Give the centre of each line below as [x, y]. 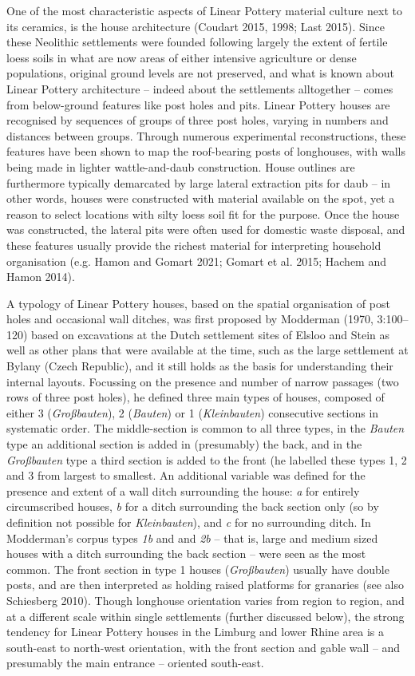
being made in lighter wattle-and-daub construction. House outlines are [181, 166]
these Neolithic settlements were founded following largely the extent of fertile [197, 42]
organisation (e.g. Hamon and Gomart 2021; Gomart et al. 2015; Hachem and [196, 261]
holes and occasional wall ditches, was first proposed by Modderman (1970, [190, 319]
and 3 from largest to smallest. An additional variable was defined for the [186, 475]
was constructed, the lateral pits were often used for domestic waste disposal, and [206, 229]
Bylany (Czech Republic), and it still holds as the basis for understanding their [200, 366]
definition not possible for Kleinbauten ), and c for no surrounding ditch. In [189, 522]
